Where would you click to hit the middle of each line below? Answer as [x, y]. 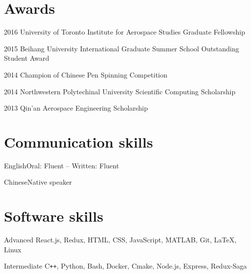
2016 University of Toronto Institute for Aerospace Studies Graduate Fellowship [125, 32]
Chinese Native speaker [38, 182]
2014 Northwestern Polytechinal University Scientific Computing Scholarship [120, 91]
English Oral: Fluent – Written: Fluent [62, 165]
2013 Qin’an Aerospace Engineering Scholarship [76, 108]
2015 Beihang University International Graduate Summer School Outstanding [122, 48]
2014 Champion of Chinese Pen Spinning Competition [86, 74]
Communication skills [79, 141]
